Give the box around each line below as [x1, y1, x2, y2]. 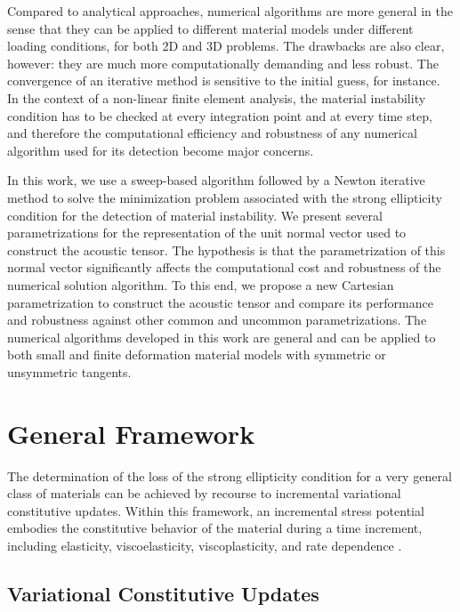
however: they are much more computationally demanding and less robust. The [7, 53, 439, 72]
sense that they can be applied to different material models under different [7, 19, 414, 37]
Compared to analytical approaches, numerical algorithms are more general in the [7, 2, 453, 20]
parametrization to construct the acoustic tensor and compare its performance [7, 293, 433, 311]
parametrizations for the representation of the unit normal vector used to [7, 223, 407, 242]
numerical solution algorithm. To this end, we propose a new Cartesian [7, 275, 394, 294]
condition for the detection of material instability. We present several [7, 205, 383, 224]
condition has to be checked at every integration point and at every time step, [7, 106, 432, 125]
